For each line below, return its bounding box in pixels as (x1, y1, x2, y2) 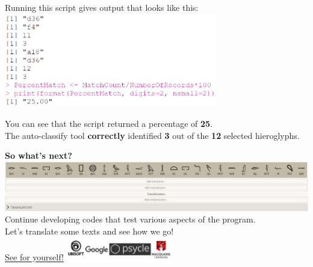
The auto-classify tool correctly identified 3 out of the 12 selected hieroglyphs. (5, 129, 300, 141)
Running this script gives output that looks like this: (5, 1, 199, 13)
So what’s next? (5, 149, 72, 162)
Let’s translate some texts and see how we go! (5, 224, 174, 237)
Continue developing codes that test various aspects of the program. (5, 213, 256, 226)
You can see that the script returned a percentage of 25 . (5, 117, 213, 130)
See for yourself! (5, 251, 64, 263)
